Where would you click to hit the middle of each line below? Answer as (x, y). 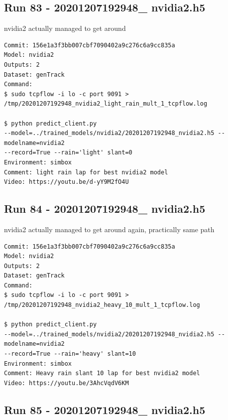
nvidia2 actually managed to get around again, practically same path (109, 229)
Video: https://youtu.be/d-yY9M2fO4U (66, 182)
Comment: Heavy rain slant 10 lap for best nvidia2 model (102, 373)
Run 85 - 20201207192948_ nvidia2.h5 (105, 409)
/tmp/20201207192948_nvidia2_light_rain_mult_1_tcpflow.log (106, 104)
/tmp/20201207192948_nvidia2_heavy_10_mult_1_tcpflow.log (102, 305)
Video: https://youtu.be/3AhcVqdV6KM (66, 383)
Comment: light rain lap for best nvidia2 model (86, 172)
